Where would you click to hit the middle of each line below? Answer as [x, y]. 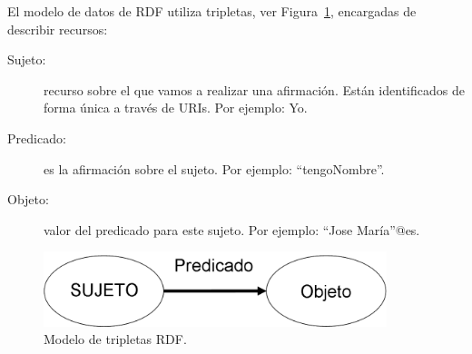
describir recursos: [58, 29]
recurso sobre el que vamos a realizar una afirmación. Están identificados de [254, 89]
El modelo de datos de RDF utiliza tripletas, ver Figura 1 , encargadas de [212, 11]
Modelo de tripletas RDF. [115, 339]
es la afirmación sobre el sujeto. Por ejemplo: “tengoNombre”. [214, 168]
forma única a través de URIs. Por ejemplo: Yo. [176, 108]
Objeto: [28, 199]
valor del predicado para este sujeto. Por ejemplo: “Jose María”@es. [232, 229]
